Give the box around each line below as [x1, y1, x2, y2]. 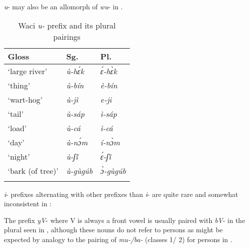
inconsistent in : [4, 198, 51, 209]
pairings [53, 30, 81, 42]
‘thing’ [8, 79, 30, 91]
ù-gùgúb [66, 165, 93, 176]
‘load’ [8, 122, 27, 134]
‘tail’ [8, 108, 24, 119]
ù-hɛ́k [66, 65, 84, 77]
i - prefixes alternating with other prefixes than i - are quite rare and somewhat [4, 189, 238, 199]
